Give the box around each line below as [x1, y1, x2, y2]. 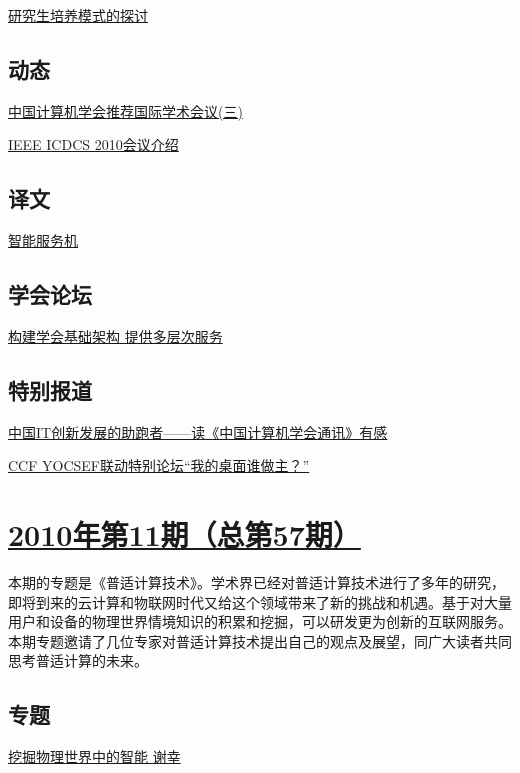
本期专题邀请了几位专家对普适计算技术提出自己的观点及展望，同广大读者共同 [8, 630, 512, 651]
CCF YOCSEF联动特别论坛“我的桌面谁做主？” [8, 455, 310, 476]
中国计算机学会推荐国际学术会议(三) [8, 100, 243, 121]
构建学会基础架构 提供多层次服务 [8, 325, 223, 346]
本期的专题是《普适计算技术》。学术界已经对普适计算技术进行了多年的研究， [8, 572, 505, 593]
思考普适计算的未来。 [8, 650, 148, 671]
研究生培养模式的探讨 [8, 5, 148, 25]
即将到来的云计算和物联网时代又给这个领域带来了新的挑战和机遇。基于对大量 [8, 591, 512, 612]
